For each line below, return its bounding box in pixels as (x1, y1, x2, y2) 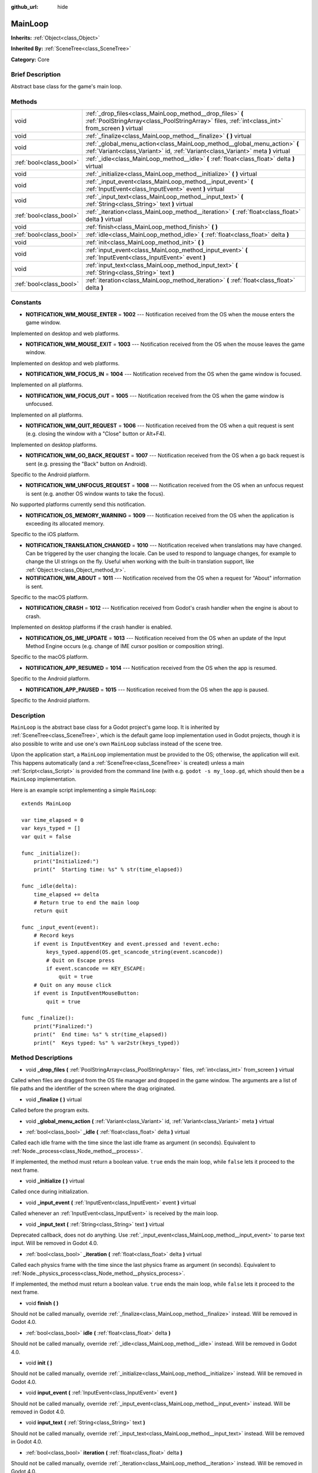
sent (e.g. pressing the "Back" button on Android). (25, 460, 147, 467)
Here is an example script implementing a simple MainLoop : (11, 787, 157, 794)
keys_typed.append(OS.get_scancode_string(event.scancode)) (46, 949, 223, 956)
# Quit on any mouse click (33, 982, 112, 988)
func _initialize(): (21, 850, 81, 857)
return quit (33, 907, 68, 914)
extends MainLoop (21, 800, 71, 807)
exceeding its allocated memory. (25, 520, 105, 527)
